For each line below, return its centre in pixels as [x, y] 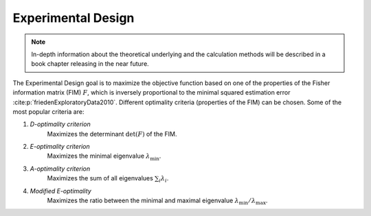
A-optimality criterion [60, 169]
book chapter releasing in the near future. [90, 64]
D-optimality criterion [60, 124]
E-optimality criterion [60, 147]
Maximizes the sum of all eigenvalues [100, 178]
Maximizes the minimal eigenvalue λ [99, 156]
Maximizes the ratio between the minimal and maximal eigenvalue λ [143, 201]
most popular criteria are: [48, 111]
